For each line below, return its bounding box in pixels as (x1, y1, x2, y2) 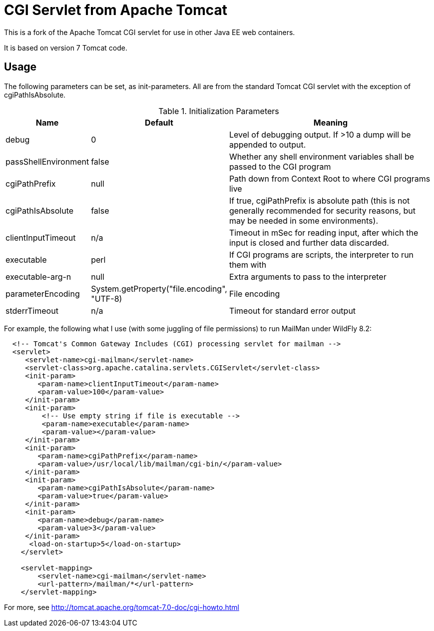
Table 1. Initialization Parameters (158, 106, 279, 116)
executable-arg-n (5, 271, 71, 282)
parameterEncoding (5, 288, 80, 299)
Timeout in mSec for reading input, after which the (229, 227, 419, 238)
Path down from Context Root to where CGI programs (229, 173, 431, 184)
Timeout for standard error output (229, 305, 356, 316)
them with (229, 259, 267, 270)
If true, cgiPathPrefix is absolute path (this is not (229, 195, 410, 206)
